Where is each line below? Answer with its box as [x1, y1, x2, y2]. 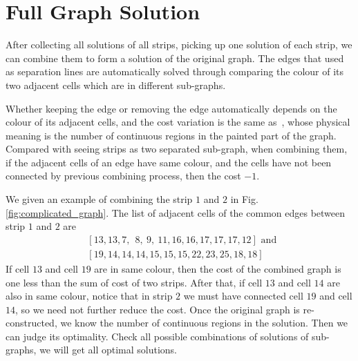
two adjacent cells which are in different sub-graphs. [6, 77, 226, 92]
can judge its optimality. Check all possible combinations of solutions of [6, 329, 309, 343]
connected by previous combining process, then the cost [6, 168, 241, 183]
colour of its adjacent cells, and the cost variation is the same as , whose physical [6, 115, 350, 129]
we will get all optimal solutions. [39, 342, 177, 357]
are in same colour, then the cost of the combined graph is [94, 261, 341, 275]
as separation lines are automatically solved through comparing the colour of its [6, 64, 344, 79]
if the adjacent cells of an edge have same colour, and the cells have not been [6, 155, 332, 169]
